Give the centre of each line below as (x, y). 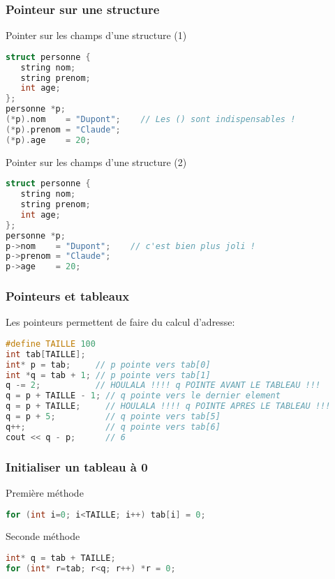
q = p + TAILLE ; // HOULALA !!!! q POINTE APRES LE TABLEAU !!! (168, 406)
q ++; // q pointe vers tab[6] (113, 427)
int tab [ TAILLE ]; (46, 354)
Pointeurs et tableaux (68, 296)
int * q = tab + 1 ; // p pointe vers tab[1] (108, 375)
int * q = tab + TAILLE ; (61, 558)
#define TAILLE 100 (51, 344)
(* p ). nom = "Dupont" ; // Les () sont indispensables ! (151, 120)
